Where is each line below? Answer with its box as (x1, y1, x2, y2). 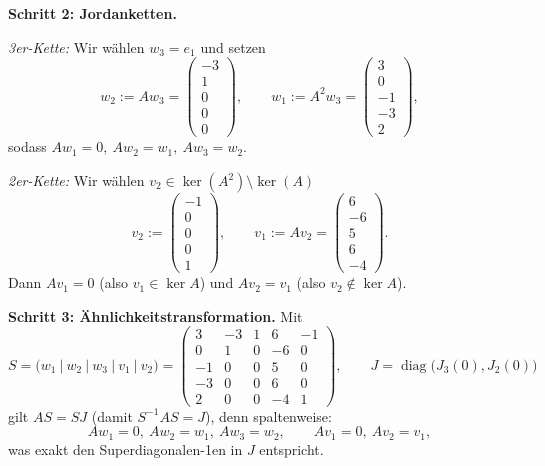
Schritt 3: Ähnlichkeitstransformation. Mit (8, 305, 303, 326)
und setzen (200, 36, 266, 57)
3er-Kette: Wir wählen (8, 36, 145, 57)
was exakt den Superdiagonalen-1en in (8, 438, 243, 459)
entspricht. (259, 438, 324, 459)
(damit (91, 405, 133, 426)
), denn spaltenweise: (205, 405, 332, 426)
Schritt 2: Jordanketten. (8, 3, 177, 23)
